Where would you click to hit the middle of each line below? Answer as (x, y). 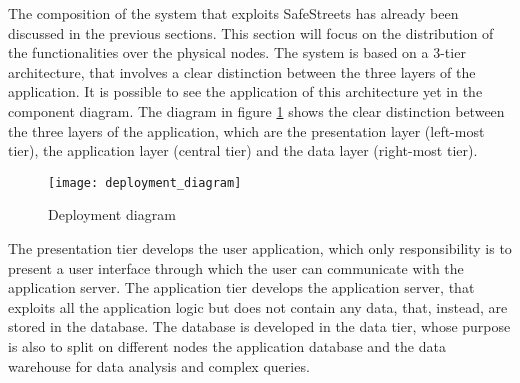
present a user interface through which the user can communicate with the (236, 267)
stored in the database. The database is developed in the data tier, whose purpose (259, 326)
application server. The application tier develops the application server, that (241, 287)
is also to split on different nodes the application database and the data (227, 345)
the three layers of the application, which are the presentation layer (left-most (246, 130)
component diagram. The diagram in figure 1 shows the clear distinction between (256, 110)
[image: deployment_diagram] (145, 182)
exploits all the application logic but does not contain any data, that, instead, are (258, 306)
